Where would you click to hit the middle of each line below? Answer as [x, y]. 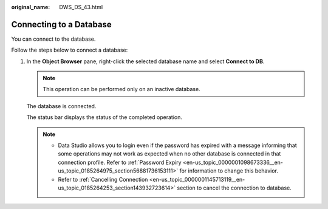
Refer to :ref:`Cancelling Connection [103, 179]
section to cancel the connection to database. [234, 188]
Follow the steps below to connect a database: [70, 50]
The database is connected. [61, 106]
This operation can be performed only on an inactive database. [121, 89]
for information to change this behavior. [229, 171]
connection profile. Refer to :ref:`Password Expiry [120, 162]
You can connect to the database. [53, 39]
